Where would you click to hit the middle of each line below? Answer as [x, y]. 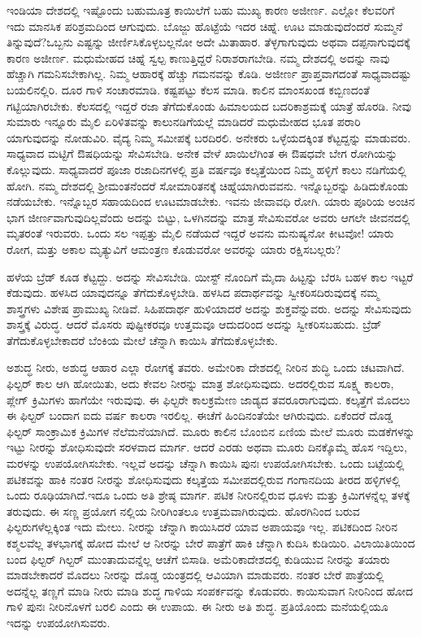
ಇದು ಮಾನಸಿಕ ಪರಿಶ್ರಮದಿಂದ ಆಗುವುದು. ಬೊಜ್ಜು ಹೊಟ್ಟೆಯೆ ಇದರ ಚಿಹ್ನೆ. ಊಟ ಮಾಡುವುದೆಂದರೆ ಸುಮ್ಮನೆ [205, 26]
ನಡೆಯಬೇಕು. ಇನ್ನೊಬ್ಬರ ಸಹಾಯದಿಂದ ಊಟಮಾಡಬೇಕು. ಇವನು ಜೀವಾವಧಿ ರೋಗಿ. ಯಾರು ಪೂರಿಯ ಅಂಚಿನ [211, 201]
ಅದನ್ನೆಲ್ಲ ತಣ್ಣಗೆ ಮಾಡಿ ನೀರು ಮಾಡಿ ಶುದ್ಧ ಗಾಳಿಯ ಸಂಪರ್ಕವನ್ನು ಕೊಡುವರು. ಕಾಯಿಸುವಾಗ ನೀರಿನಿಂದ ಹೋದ [210, 590]
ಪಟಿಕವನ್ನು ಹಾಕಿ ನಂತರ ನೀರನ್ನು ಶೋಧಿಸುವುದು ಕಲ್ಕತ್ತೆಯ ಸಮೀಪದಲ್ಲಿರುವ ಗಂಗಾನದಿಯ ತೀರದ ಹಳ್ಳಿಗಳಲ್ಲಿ [204, 479]
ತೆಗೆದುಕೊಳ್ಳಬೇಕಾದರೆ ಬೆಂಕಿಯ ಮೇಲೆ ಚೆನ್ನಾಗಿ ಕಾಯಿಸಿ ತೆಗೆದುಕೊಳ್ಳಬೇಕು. [142, 340]
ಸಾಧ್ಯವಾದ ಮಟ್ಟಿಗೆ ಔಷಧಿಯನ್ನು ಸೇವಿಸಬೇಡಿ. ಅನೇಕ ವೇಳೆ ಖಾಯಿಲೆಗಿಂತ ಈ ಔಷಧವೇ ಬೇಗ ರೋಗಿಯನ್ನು [202, 153]
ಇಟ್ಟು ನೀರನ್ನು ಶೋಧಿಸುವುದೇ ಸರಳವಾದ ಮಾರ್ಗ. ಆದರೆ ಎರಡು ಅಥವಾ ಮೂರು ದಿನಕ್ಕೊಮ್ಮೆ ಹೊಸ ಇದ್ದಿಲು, [207, 447]
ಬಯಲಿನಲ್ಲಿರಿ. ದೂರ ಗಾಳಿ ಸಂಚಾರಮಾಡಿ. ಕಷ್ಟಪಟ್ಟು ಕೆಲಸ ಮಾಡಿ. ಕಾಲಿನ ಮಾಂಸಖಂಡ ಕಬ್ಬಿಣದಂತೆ [188, 89]
